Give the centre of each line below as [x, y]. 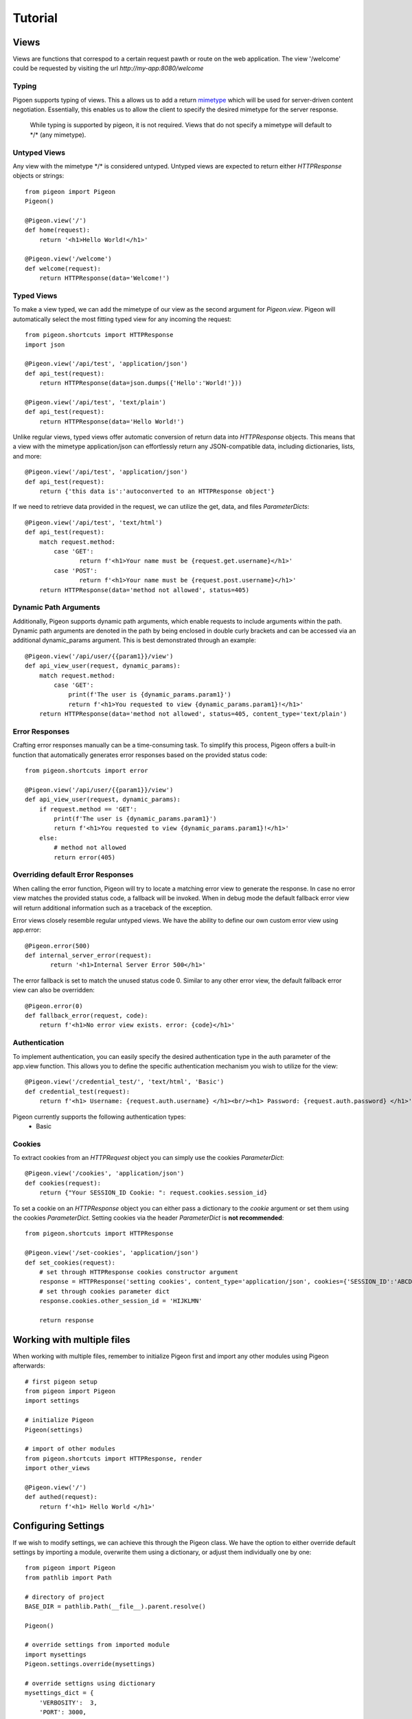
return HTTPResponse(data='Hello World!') [112, 421]
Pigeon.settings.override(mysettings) [90, 1664]
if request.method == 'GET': [88, 809]
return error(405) [85, 857]
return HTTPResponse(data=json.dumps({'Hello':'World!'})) [140, 383]
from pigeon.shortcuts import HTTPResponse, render [114, 1458]
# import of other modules [70, 1449]
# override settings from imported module [98, 1645]
